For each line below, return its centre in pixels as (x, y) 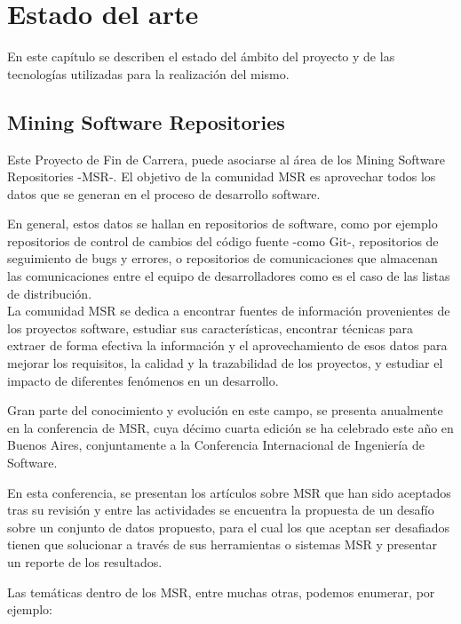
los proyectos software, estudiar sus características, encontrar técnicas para (211, 328)
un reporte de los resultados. (85, 561)
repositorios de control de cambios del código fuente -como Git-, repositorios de (223, 240)
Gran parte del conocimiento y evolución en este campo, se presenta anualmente (225, 410)
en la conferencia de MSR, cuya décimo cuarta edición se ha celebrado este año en (230, 427)
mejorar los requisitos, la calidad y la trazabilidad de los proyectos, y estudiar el (225, 363)
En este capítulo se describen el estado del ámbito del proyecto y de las (201, 56)
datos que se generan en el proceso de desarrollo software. (164, 193)
